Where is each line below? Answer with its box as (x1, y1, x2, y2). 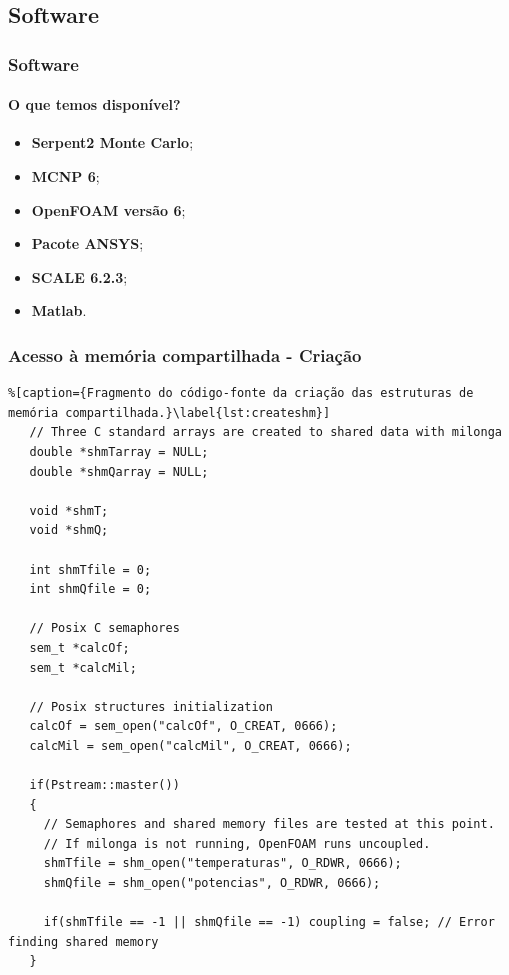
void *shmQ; (29, 523, 109, 538)
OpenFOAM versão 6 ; (31, 199, 186, 220)
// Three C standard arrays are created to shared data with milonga (29, 425, 502, 440)
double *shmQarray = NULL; (29, 464, 209, 479)
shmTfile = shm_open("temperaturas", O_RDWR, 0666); (43, 856, 402, 871)
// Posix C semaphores (29, 621, 180, 636)
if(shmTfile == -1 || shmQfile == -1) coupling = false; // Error (43, 915, 495, 930)
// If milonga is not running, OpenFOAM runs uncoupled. (43, 836, 431, 851)
